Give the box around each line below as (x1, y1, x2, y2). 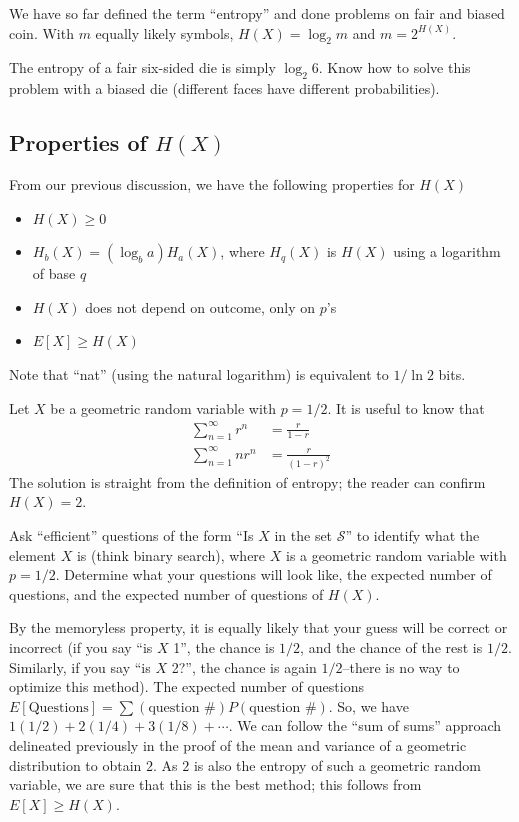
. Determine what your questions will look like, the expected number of (55, 564, 492, 585)
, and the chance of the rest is (300, 637, 483, 658)
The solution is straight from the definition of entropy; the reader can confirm (9, 471, 486, 492)
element (9, 544, 57, 565)
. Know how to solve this (318, 57, 471, 78)
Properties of (9, 127, 147, 158)
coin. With (9, 22, 74, 43)
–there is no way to (342, 656, 460, 677)
